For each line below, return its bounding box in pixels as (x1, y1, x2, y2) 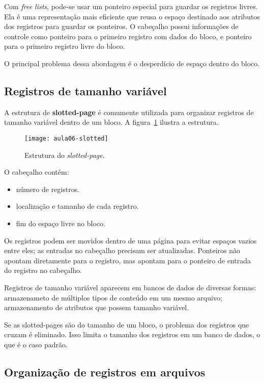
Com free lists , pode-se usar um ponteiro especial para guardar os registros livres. (4, 1, 258, 11)
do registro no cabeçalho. (4, 265, 82, 276)
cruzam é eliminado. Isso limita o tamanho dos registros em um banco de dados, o (4, 329, 260, 340)
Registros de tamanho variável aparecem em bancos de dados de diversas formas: (4, 282, 256, 292)
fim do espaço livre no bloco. (16, 217, 105, 228)
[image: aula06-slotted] (24, 134, 108, 142)
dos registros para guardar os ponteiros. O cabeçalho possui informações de (4, 21, 239, 32)
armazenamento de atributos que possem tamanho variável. (4, 302, 189, 313)
